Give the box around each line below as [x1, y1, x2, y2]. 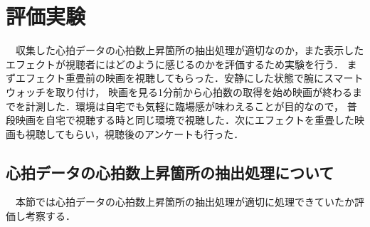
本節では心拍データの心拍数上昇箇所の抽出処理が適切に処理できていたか [15, 194, 354, 209]
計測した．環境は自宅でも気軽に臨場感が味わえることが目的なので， [25, 98, 344, 113]
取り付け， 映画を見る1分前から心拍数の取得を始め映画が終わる [55, 84, 352, 99]
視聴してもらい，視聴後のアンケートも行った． [25, 126, 244, 141]
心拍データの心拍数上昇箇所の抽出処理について [6, 161, 334, 183]
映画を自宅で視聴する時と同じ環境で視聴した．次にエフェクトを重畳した [15, 112, 354, 127]
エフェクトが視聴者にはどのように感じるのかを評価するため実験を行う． [6, 56, 344, 71]
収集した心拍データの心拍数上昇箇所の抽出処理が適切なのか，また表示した [15, 43, 364, 58]
